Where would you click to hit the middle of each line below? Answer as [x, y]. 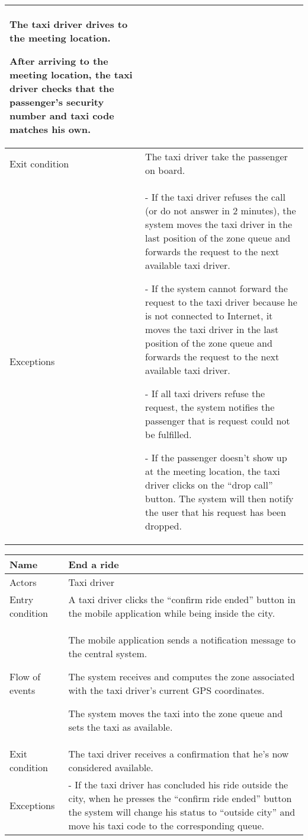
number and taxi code [62, 115]
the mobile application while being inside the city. [172, 613]
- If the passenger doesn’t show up [216, 457]
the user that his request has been [216, 512]
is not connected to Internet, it [209, 316]
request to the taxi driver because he [221, 302]
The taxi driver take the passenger [216, 156]
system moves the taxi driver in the [219, 224]
